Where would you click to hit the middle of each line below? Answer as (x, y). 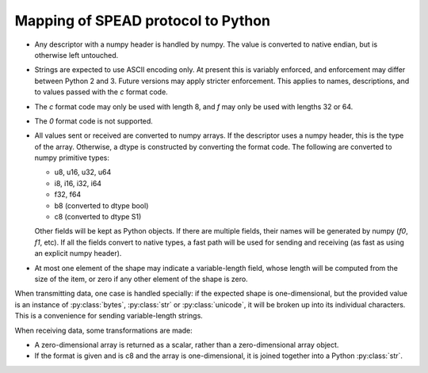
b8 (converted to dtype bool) (101, 205)
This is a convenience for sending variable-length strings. (109, 316)
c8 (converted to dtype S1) (98, 217)
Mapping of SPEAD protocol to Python (143, 21)
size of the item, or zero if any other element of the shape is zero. (141, 279)
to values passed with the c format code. (101, 92)
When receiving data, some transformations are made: (104, 330)
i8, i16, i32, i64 (78, 183)
